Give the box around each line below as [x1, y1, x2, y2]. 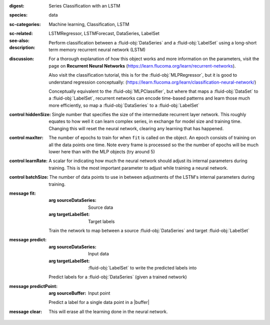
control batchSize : [9, 174, 48, 180]
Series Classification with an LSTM [48, 3, 120, 9]
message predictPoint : [9, 283, 57, 289]
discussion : [9, 56, 34, 62]
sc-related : [9, 31, 33, 37]
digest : [9, 3, 24, 9]
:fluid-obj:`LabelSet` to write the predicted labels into [88, 264, 197, 270]
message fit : [9, 190, 36, 196]
